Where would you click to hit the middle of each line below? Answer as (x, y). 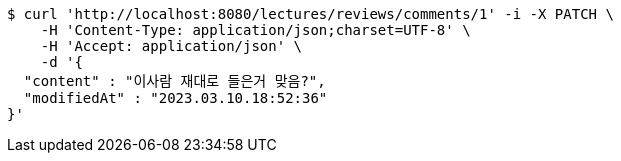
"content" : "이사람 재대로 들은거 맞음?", (174, 81)
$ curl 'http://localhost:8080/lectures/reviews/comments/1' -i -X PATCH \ (310, 14)
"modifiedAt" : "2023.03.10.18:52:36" (175, 98)
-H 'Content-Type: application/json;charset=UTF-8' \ (255, 30)
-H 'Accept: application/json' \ (171, 46)
